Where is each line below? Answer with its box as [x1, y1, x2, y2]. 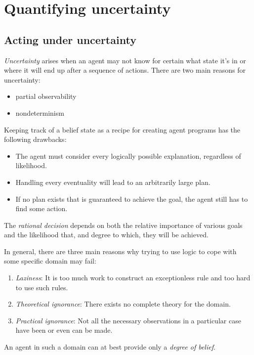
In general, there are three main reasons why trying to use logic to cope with [4, 246, 237, 256]
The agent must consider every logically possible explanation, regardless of [15, 150, 241, 161]
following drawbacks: [4, 134, 67, 144]
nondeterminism [15, 107, 64, 118]
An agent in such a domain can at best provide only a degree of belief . [4, 342, 215, 352]
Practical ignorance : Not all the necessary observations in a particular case [15, 315, 241, 325]
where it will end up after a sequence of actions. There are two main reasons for [4, 65, 246, 75]
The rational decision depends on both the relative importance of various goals [4, 220, 243, 230]
